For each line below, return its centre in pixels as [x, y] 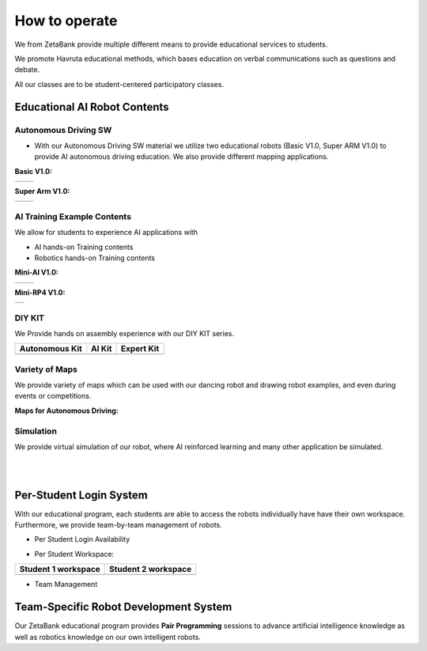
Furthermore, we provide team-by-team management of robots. [119, 525]
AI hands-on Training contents [84, 247]
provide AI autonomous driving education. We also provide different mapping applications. [181, 157]
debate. [27, 70]
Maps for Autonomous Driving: [66, 411]
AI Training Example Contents [73, 216]
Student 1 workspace [60, 570]
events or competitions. [53, 396]
